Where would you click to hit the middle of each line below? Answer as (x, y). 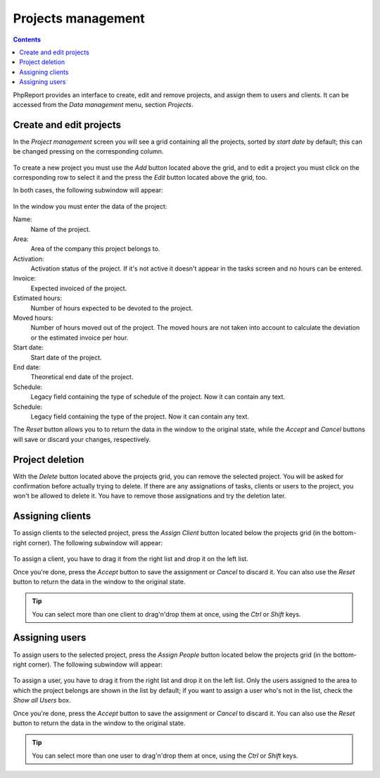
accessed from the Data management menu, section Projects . (103, 104)
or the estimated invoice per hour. (80, 338)
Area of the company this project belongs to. (95, 249)
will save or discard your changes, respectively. (82, 439)
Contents (27, 39)
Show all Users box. (42, 700)
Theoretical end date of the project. (82, 377)
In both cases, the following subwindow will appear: (88, 190)
